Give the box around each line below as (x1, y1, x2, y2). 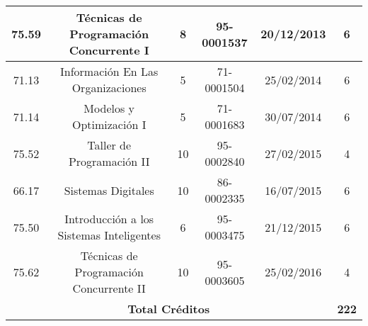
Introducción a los (64, 210, 154, 227)
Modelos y (84, 100, 135, 116)
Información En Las (60, 63, 159, 79)
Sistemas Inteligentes (57, 227, 161, 243)
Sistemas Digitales (64, 181, 154, 198)
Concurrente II (72, 280, 146, 296)
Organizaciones (71, 79, 146, 96)
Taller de (87, 137, 132, 153)
